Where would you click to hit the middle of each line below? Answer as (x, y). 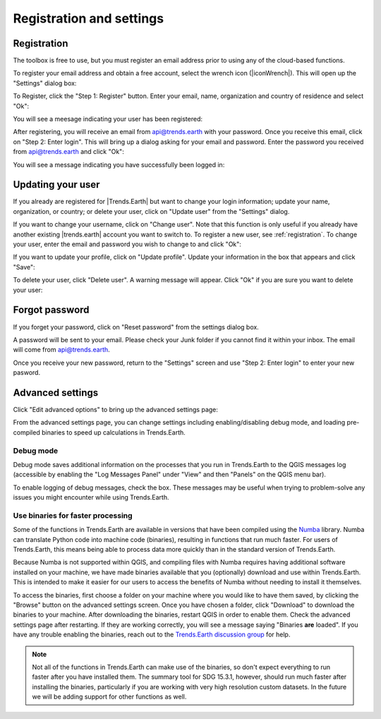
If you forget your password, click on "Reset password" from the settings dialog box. (136, 327)
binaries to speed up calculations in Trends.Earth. (114, 432)
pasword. (27, 373)
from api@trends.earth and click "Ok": (69, 152)
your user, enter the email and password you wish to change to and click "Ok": (127, 244)
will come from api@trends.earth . (62, 350)
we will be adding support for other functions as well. (109, 697)
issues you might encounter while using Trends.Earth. (91, 497)
